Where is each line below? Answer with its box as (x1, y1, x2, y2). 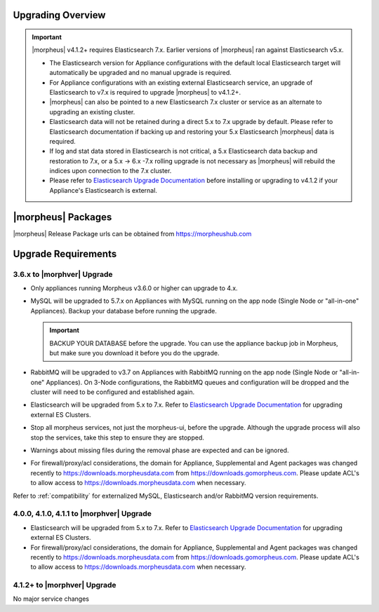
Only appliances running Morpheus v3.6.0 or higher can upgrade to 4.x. (30, 284, 238, 292)
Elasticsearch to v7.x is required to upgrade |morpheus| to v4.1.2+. (49, 88, 241, 96)
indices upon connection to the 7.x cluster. (49, 167, 172, 175)
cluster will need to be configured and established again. (30, 388, 195, 396)
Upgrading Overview (13, 9, 106, 21)
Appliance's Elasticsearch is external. (49, 186, 158, 194)
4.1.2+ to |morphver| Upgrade (13, 580, 117, 590)
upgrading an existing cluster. (49, 107, 135, 116)
